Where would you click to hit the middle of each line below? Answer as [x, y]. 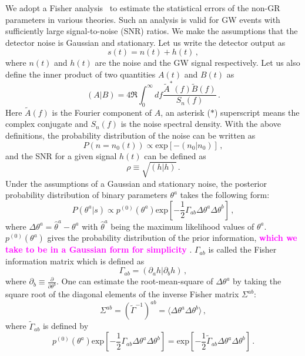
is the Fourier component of [102, 112]
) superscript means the [257, 112]
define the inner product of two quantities [81, 74]
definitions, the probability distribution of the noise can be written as [130, 135]
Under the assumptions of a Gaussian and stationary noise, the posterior [136, 183]
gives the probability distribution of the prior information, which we [172, 238]
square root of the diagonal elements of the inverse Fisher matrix [122, 294]
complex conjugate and [47, 124]
